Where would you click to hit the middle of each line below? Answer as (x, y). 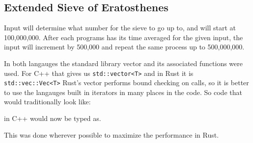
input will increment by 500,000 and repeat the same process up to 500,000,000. (124, 47)
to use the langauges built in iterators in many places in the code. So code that (123, 92)
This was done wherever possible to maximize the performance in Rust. (112, 134)
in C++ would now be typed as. (53, 118)
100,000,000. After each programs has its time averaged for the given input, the (124, 37)
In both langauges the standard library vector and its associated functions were (124, 63)
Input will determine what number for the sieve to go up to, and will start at (120, 28)
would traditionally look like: (47, 102)
